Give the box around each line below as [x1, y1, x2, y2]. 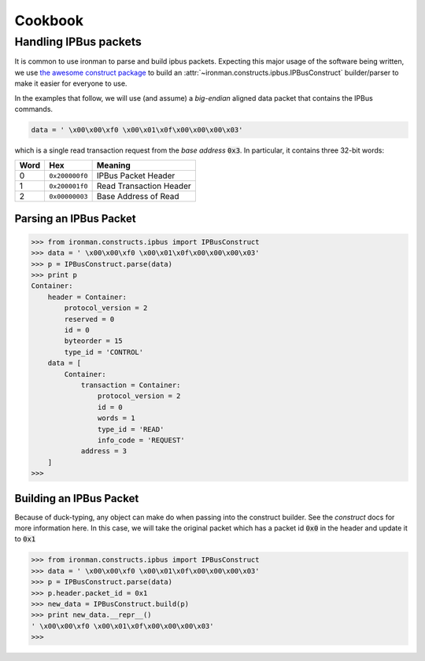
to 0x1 [14, 534, 36, 544]
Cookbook [14, 12, 84, 29]
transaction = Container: [80, 381, 181, 390]
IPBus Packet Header [96, 170, 176, 181]
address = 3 [80, 447, 128, 456]
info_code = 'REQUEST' [97, 435, 185, 445]
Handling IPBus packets [14, 35, 142, 49]
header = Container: [47, 292, 128, 301]
